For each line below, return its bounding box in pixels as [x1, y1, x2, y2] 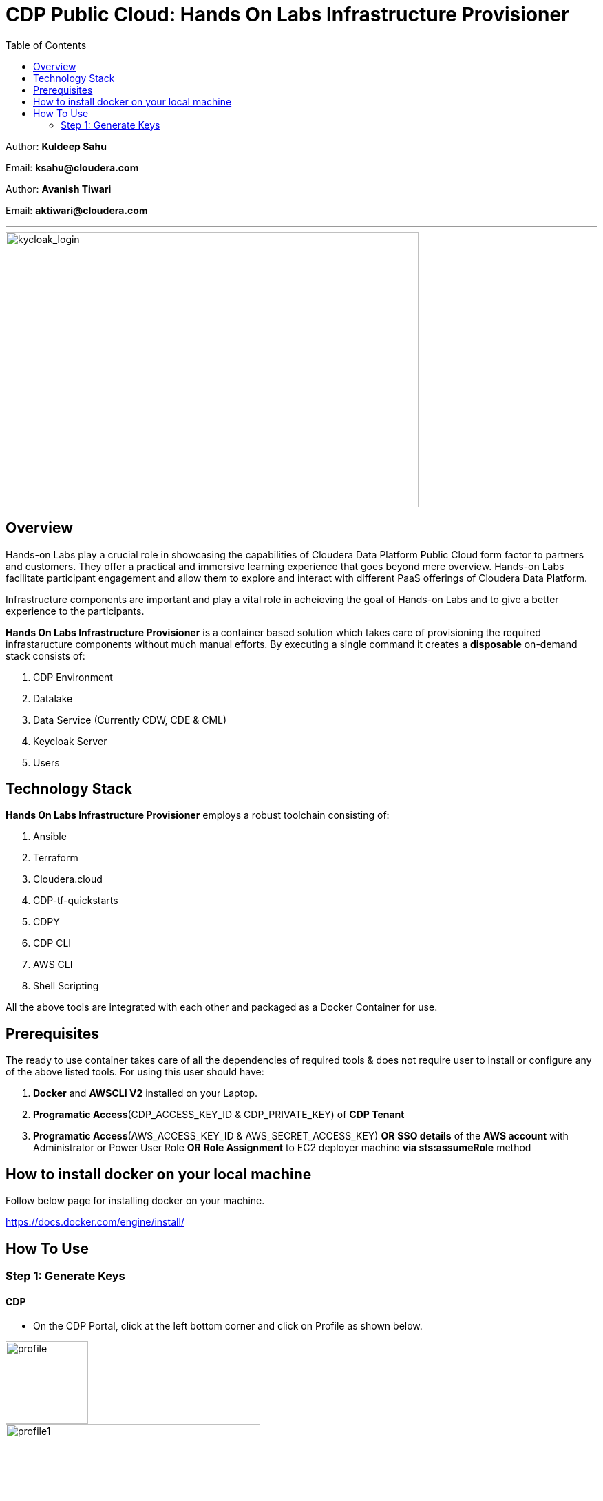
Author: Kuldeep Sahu [6, 140, 107, 152]
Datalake [33, 692, 73, 704]
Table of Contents [6, 39, 87, 51]
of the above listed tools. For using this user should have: [6, 1066, 264, 1078]
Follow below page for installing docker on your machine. [6, 1195, 265, 1207]
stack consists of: [6, 649, 85, 662]
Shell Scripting [33, 980, 99, 992]
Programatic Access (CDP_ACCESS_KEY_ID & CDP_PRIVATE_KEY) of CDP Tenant [33, 1109, 405, 1121]
